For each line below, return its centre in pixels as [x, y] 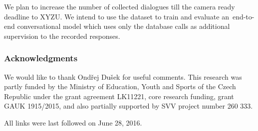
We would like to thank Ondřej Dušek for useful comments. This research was [123, 76]
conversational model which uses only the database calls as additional [124, 26]
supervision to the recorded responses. [62, 36]
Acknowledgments [41, 58]
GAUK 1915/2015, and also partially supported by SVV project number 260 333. [129, 106]
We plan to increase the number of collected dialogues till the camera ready [120, 6]
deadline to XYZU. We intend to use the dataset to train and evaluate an [117, 16]
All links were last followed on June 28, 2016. [73, 122]
